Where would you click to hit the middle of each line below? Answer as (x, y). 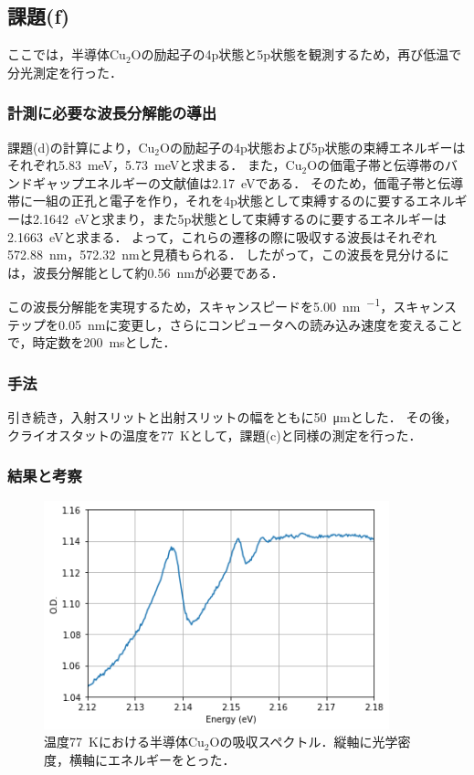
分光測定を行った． (65, 72)
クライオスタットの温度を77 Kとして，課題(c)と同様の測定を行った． (215, 435)
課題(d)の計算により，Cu (81, 147)
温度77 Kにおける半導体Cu (124, 742)
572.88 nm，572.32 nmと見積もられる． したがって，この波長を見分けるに (228, 255)
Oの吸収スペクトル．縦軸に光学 (304, 742)
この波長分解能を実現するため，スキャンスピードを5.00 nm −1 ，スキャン (226, 305)
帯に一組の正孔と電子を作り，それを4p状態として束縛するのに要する (212, 201)
